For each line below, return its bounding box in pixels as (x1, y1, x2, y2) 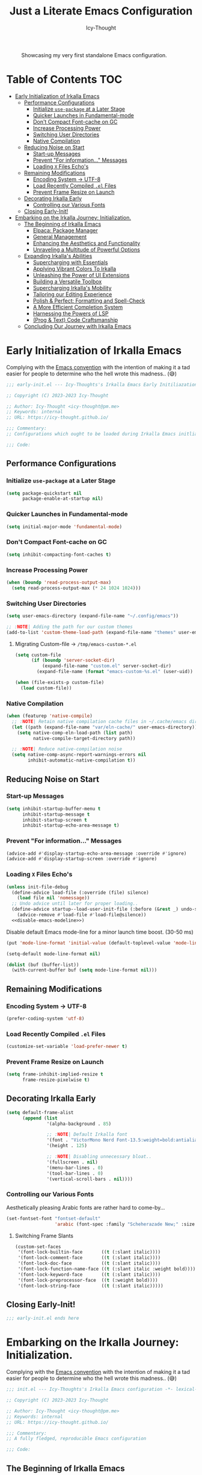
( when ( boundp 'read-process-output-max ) (6, 579, 112, 585)
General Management (32, 233, 87, 240)
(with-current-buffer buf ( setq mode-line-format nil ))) (11, 967, 158, 973)
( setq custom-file (14, 651, 61, 658)
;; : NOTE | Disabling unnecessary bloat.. (46, 1154, 152, 1160)
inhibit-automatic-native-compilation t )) (28, 757, 136, 763)
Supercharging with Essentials (32, 259, 108, 266)
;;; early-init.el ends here (6, 1316, 79, 1322)
